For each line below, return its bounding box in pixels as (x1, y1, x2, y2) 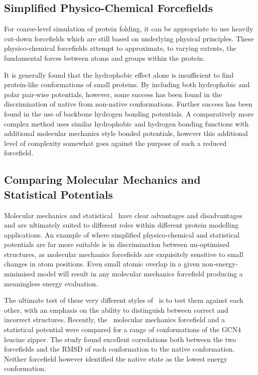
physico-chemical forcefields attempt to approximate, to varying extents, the (4, 43, 237, 53)
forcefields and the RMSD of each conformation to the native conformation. (4, 344, 235, 354)
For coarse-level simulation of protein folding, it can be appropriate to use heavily (4, 23, 254, 34)
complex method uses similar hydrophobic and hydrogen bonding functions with (4, 118, 249, 128)
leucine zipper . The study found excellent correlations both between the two (4, 334, 236, 344)
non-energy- (202, 258, 238, 269)
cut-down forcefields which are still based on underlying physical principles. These (4, 33, 254, 43)
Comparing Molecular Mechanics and (4, 172, 201, 187)
